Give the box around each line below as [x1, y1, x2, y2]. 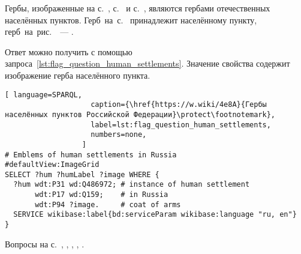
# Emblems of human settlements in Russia [5, 150, 177, 159]
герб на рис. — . [5, 25, 74, 38]
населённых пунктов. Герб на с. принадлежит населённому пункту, [5, 13, 257, 26]
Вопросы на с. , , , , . [5, 237, 85, 250]
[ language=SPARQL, [5, 90, 82, 99]
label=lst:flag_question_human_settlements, [91, 120, 271, 129]
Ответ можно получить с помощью [5, 45, 133, 58]
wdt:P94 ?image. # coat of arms [35, 200, 181, 209]
